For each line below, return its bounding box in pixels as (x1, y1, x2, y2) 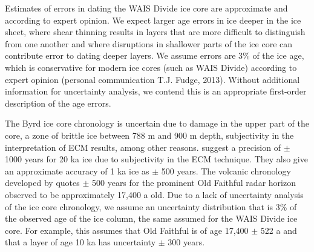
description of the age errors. (5, 96, 111, 109)
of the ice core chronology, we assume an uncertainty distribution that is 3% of (5, 200, 297, 213)
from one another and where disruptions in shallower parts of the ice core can (5, 37, 293, 50)
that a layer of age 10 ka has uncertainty (5, 236, 156, 248)
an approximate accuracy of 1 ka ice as (5, 164, 149, 177)
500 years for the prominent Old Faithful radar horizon (92, 176, 296, 189)
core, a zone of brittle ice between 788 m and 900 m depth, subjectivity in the (5, 128, 294, 141)
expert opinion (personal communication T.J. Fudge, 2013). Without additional (5, 73, 300, 85)
